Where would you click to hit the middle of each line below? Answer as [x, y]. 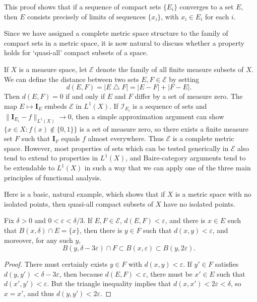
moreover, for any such [39, 240]
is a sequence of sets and [170, 106]
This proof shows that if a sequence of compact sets [83, 6]
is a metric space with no [213, 194]
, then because [81, 273]
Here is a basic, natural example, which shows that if [85, 194]
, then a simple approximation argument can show [148, 116]
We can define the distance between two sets [72, 79]
